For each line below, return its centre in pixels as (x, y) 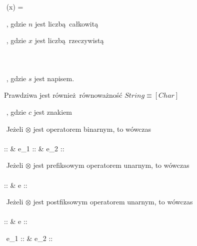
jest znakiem (53, 111)
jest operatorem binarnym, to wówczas (92, 129)
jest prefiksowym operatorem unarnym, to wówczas (111, 165)
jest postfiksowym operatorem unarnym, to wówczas (113, 202)
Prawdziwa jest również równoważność (63, 95)
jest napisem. (54, 78)
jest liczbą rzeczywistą (69, 40)
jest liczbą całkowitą (67, 23)
